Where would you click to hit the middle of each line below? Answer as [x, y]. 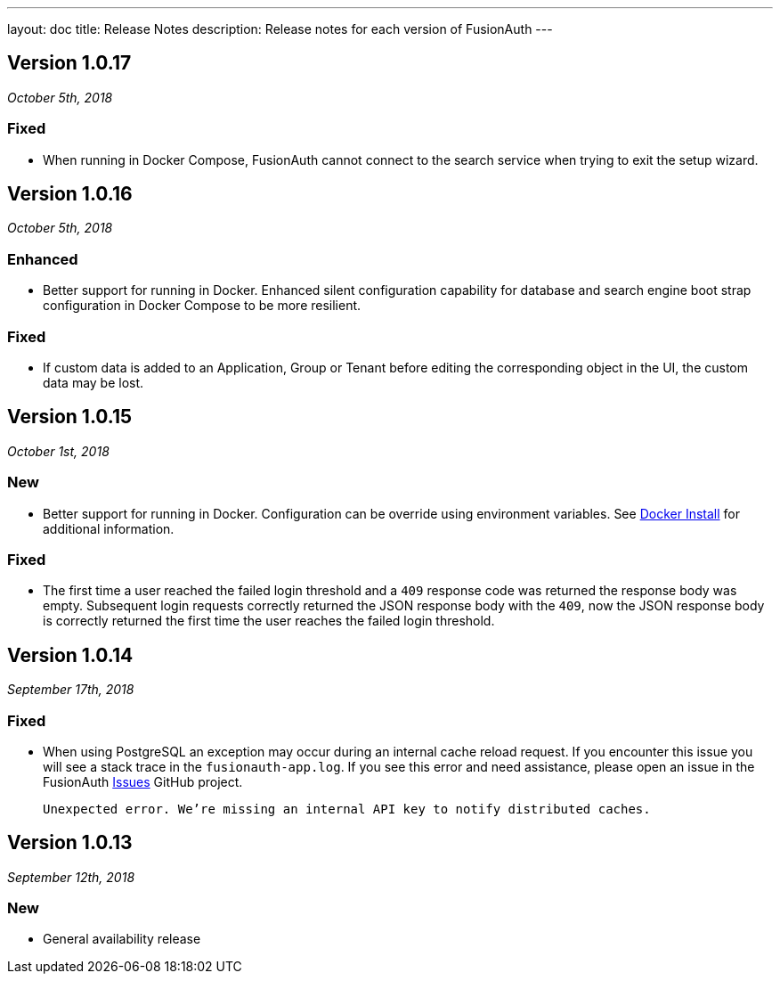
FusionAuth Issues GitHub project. [143, 781]
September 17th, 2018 [71, 690]
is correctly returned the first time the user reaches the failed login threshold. [269, 621]
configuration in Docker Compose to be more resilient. [202, 306]
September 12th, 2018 [71, 877]
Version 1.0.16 [70, 194]
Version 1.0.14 [70, 655]
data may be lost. [93, 382]
